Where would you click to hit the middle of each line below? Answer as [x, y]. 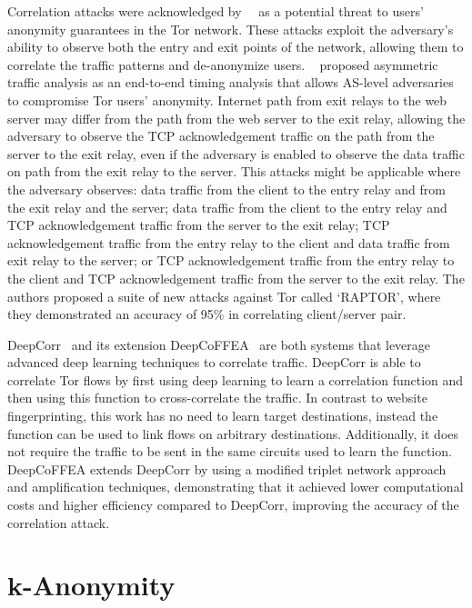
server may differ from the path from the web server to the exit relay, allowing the [236, 118]
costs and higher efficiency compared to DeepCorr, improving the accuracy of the [233, 505]
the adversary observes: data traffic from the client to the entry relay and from [226, 189]
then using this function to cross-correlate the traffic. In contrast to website [217, 398]
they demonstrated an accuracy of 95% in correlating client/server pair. [207, 314]
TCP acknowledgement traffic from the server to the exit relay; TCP [199, 225]
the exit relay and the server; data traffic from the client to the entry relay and [227, 207]
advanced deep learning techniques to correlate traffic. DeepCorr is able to [214, 362]
